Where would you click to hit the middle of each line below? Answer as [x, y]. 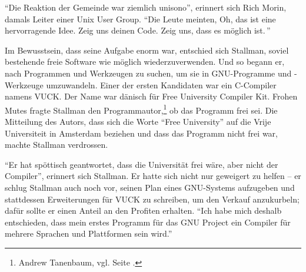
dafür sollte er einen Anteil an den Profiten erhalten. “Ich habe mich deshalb [143, 210]
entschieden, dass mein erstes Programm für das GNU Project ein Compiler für [148, 222]
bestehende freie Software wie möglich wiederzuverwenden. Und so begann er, [145, 62]
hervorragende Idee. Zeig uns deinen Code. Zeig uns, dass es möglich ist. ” [138, 30]
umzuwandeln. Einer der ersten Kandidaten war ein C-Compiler [161, 84]
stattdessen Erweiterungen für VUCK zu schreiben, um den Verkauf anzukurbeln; [152, 199]
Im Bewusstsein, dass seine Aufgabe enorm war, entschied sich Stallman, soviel [147, 50]
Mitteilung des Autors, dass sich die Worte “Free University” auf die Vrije [138, 121]
